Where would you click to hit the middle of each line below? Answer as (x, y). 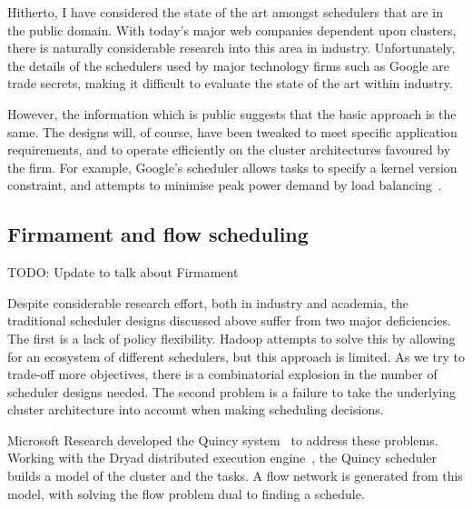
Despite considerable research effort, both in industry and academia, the (208, 302)
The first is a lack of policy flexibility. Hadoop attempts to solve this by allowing (231, 338)
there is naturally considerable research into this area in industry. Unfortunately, (231, 48)
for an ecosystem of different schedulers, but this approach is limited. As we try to (236, 356)
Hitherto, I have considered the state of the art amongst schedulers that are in (226, 12)
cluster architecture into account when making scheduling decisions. (196, 409)
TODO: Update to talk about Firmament (123, 272)
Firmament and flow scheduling (158, 234)
